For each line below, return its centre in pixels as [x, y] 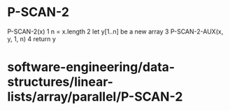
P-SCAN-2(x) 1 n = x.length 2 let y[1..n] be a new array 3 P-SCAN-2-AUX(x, [115, 31]
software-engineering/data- [91, 67]
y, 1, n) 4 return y [31, 38]
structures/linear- [60, 82]
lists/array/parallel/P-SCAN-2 [95, 97]
